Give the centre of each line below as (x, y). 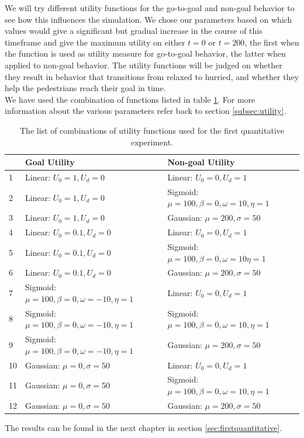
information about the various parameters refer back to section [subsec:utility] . (146, 111)
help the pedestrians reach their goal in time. (85, 88)
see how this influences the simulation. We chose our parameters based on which (148, 19)
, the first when (272, 42)
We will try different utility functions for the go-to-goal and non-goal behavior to (150, 8)
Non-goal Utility (201, 162)
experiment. (152, 142)
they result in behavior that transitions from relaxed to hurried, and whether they (152, 76)
